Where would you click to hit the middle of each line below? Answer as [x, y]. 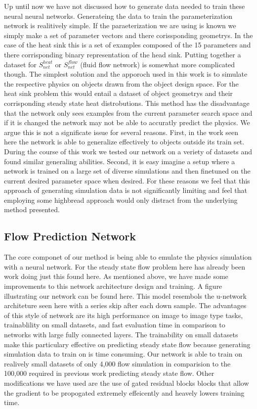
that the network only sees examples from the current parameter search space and [128, 113]
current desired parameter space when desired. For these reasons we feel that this [127, 180]
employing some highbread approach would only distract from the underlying [121, 200]
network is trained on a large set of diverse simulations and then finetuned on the [127, 171]
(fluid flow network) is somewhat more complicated [158, 64]
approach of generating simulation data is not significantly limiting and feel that [126, 190]
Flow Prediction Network [70, 236]
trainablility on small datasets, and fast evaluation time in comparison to [115, 325]
